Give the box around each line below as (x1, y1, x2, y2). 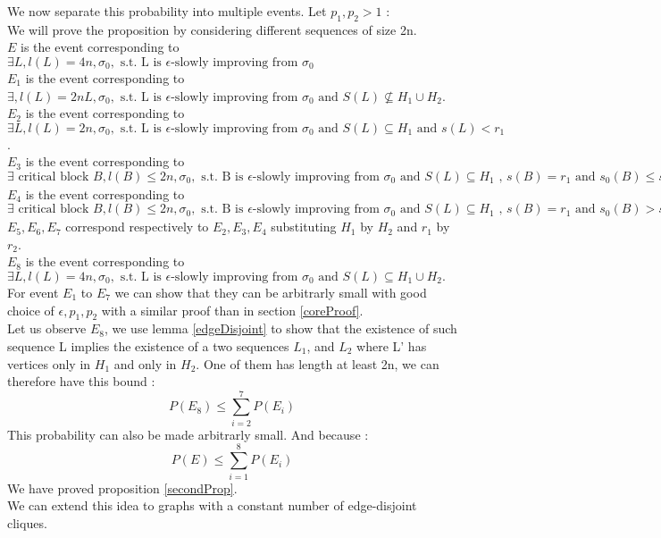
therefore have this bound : (7, 372, 155, 391)
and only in (113, 354, 177, 373)
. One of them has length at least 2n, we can (196, 354, 439, 373)
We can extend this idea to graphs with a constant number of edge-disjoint (7, 496, 417, 515)
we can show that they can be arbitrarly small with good (114, 282, 427, 301)
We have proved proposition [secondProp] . (7, 478, 238, 497)
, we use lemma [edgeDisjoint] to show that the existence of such (104, 319, 457, 338)
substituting (271, 217, 337, 236)
